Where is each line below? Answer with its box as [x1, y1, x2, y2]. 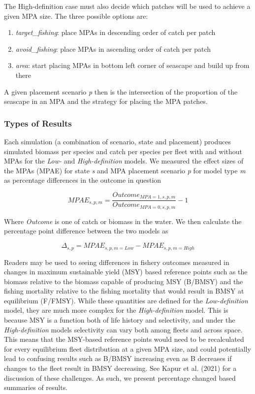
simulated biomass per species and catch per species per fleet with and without [4, 146, 243, 156]
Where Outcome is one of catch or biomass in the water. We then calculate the [4, 216, 242, 226]
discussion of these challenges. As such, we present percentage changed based [4, 372, 236, 383]
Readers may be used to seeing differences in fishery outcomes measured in [4, 257, 229, 267]
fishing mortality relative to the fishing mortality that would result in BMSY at [4, 286, 244, 296]
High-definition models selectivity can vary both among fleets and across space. [4, 324, 243, 334]
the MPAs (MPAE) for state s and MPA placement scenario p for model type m [4, 165, 246, 175]
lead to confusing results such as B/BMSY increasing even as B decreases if [4, 353, 232, 363]
